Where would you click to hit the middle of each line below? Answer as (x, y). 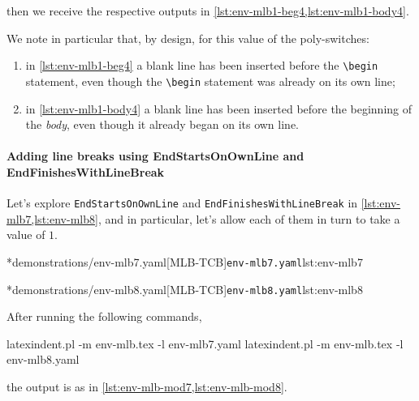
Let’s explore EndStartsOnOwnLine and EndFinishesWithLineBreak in (182, 203)
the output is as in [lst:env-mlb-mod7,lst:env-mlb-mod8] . (147, 387)
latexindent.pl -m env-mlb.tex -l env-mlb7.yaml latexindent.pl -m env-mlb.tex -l (205, 343)
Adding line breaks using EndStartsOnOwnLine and (156, 156)
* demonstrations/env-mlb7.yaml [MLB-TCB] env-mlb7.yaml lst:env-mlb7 (185, 261)
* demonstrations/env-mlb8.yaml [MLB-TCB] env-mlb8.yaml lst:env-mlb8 (185, 289)
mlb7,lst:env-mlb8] (52, 218)
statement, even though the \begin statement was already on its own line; (210, 81)
